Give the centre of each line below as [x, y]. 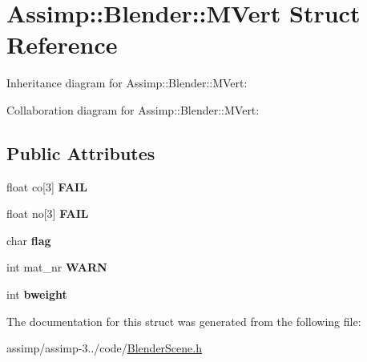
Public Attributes [81, 153]
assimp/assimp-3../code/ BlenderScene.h [104, 348]
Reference [62, 44]
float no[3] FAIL [48, 213]
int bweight [37, 294]
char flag [29, 240]
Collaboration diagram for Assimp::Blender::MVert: [133, 109]
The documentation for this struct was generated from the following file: [184, 321]
